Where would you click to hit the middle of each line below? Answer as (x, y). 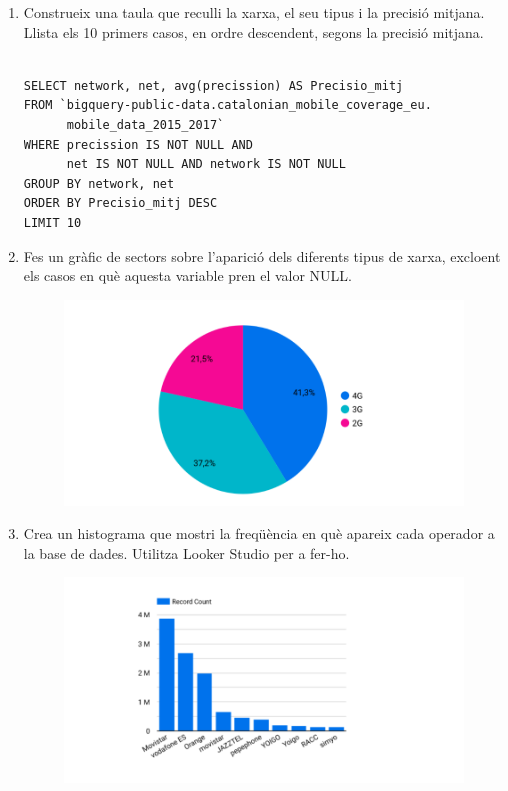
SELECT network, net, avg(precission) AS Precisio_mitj (213, 85)
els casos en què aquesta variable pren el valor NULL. (188, 275)
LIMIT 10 (52, 222)
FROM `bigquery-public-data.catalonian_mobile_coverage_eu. (227, 105)
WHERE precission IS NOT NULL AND (138, 144)
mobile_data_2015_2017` (145, 124)
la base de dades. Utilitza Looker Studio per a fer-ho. (186, 552)
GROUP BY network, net (99, 183)
